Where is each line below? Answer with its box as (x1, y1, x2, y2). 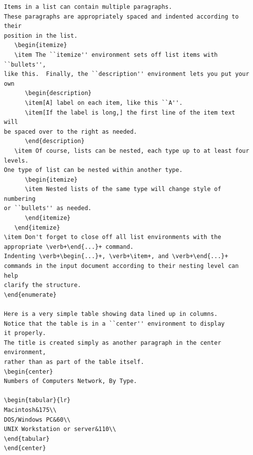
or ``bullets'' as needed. (4, 205, 92, 212)
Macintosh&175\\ (4, 406, 57, 413)
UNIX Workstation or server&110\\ (4, 426, 116, 433)
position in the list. (4, 32, 78, 39)
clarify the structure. (4, 282, 81, 289)
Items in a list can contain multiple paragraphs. (4, 3, 172, 10)
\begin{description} (24, 90, 92, 97)
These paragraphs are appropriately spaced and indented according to (4, 13, 239, 20)
